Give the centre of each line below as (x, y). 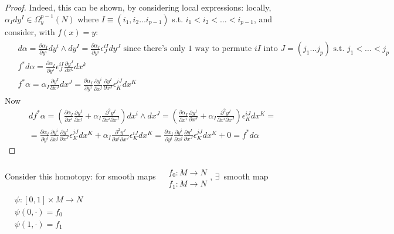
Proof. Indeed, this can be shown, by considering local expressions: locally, (138, 7)
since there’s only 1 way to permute (188, 49)
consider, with (30, 31)
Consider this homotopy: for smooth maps (80, 176)
